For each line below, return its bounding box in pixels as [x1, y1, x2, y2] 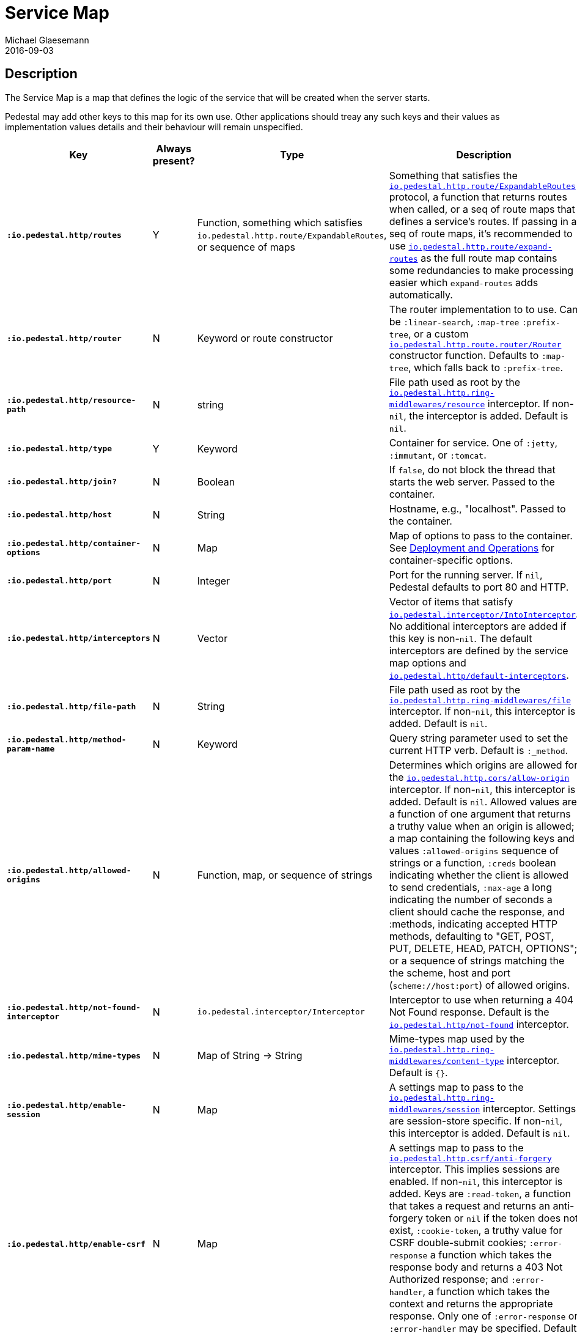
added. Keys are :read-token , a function [389, 1187, 571, 1200]
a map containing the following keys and [389, 832, 575, 844]
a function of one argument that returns [389, 807, 571, 820]
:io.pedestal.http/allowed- [7, 865, 131, 875]
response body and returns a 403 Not [389, 1260, 563, 1273]
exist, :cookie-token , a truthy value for [389, 1224, 563, 1236]
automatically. [389, 288, 453, 301]
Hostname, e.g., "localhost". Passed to [389, 502, 566, 515]
